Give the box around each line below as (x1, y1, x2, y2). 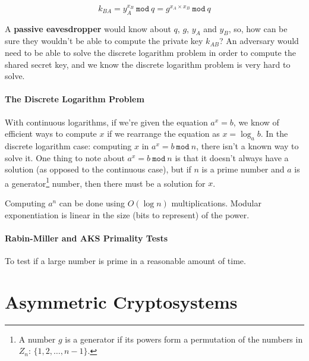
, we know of (233, 115, 279, 128)
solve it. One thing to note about (5, 151, 125, 164)
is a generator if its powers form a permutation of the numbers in (65, 332, 303, 345)
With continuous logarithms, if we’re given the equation (5, 115, 208, 128)
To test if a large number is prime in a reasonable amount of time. (5, 255, 246, 267)
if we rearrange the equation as (107, 127, 220, 140)
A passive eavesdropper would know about (5, 22, 171, 34)
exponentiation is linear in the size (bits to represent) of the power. (5, 208, 250, 221)
